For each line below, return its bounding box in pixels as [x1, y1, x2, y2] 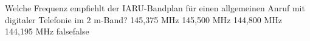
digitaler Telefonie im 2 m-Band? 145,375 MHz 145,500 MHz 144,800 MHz [5, 13, 283, 26]
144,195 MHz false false [5, 25, 89, 37]
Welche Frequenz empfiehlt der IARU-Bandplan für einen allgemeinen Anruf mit [5, 2, 305, 14]
